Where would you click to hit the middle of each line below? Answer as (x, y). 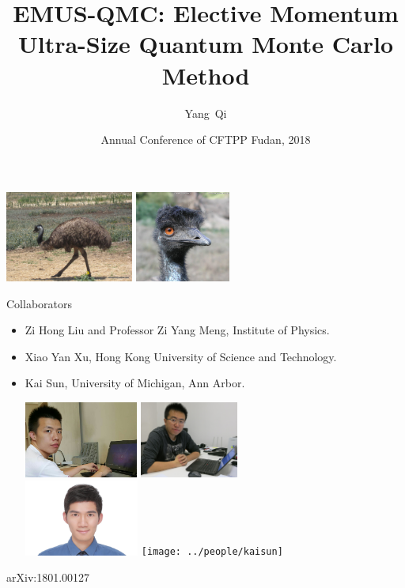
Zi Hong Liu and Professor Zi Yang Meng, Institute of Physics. (177, 330)
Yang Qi (206, 113)
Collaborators (40, 303)
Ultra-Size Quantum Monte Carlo (206, 44)
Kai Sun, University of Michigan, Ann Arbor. (135, 383)
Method (206, 75)
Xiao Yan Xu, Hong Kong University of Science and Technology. (181, 356)
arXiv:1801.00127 (48, 577)
